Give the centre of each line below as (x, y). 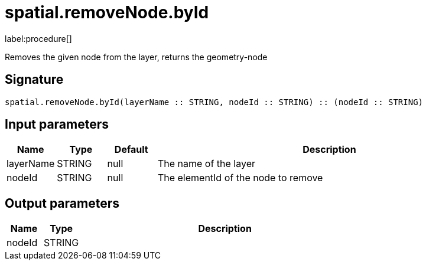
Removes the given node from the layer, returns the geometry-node (136, 57)
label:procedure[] (38, 38)
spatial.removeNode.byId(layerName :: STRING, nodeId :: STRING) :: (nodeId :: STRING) (214, 102)
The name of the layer (206, 164)
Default (131, 150)
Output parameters (62, 203)
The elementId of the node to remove (240, 178)
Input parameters (57, 125)
